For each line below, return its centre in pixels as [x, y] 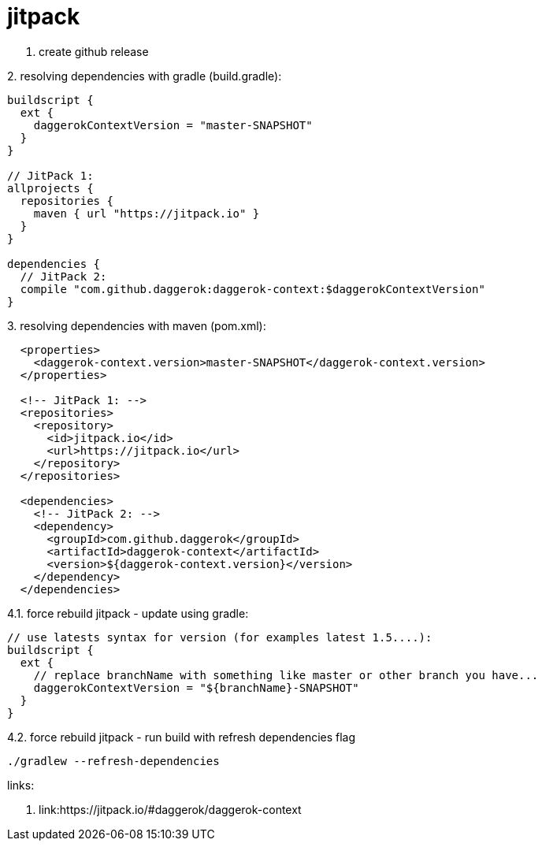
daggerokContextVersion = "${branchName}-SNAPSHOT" [196, 687]
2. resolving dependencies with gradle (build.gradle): [145, 76]
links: [21, 785]
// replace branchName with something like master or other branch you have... [286, 675]
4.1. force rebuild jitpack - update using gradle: [128, 613]
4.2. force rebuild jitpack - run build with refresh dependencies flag [182, 737]
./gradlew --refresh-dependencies [113, 761]
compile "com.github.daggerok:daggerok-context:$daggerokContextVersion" [252, 289]
